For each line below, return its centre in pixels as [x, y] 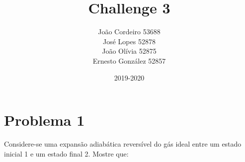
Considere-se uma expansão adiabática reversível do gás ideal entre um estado [123, 144]
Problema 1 [44, 120]
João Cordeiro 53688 [129, 32]
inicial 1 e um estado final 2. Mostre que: [66, 153]
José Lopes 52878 [129, 41]
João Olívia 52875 [129, 51]
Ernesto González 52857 [129, 60]
